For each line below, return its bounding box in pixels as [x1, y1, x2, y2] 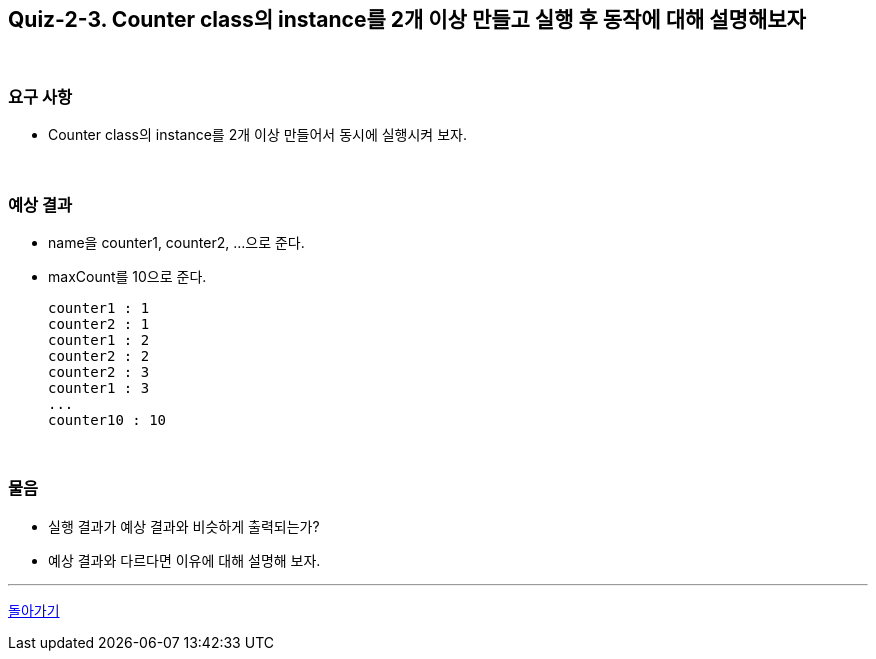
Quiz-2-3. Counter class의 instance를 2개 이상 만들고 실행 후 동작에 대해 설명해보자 [8, 7, 806, 32]
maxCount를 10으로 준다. [48, 267, 207, 285]
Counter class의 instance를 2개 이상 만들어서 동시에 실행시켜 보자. [48, 126, 467, 144]
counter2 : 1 [48, 315, 150, 332]
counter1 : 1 [48, 299, 150, 316]
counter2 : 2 [48, 347, 150, 364]
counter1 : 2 [48, 331, 150, 348]
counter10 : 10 [48, 411, 167, 428]
